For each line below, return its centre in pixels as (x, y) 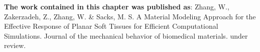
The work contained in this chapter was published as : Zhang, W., (117, 6)
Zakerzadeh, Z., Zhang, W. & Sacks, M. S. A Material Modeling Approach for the (130, 16)
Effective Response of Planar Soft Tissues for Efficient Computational (111, 26)
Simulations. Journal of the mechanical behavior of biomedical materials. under (126, 35)
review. (15, 45)
